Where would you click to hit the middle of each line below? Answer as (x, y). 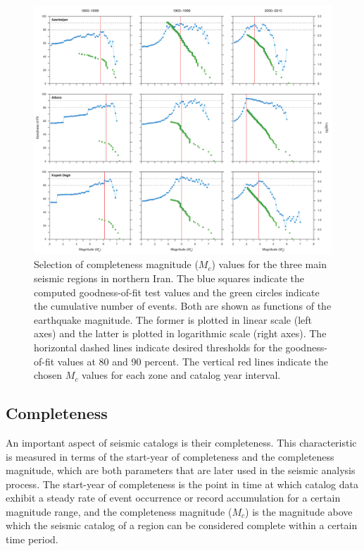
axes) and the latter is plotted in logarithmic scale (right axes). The (180, 333)
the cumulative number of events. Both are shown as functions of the (183, 306)
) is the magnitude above (299, 511)
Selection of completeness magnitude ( (116, 264)
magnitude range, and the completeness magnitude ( (119, 511)
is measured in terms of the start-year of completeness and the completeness (170, 456)
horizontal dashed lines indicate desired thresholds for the (158, 347)
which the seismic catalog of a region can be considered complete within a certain (182, 525)
